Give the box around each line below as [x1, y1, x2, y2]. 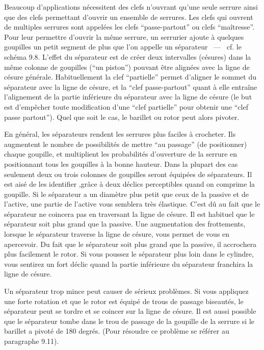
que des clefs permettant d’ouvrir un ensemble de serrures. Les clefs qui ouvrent [4, 11, 253, 22]
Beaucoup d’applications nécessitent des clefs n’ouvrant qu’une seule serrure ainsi [4, 2, 258, 12]
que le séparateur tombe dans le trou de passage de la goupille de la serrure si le [4, 315, 255, 326]
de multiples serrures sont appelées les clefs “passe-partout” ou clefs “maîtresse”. [4, 21, 255, 32]
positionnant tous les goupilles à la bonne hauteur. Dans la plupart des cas [4, 158, 238, 169]
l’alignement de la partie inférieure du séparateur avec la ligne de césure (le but [4, 91, 252, 102]
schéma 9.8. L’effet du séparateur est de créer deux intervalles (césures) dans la [4, 51, 251, 62]
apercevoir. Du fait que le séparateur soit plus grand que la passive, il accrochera [4, 238, 257, 249]
